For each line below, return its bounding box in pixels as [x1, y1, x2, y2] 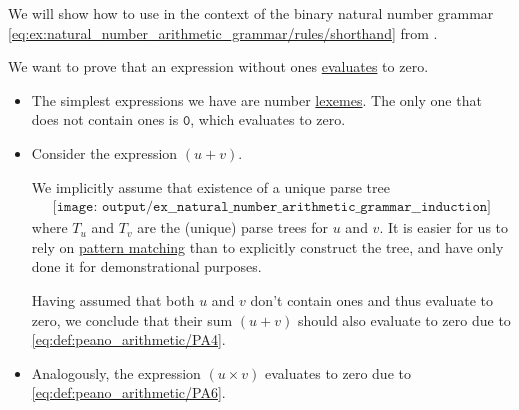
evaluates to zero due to [265, 362, 411, 383]
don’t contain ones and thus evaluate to [250, 289, 494, 310]
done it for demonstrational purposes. [31, 256, 262, 277]
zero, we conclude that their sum [31, 309, 233, 330]
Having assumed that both [31, 289, 195, 310]
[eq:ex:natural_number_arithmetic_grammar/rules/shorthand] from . [8, 22, 438, 43]
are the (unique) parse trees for [137, 217, 329, 238]
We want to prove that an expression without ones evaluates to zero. [8, 56, 429, 77]
